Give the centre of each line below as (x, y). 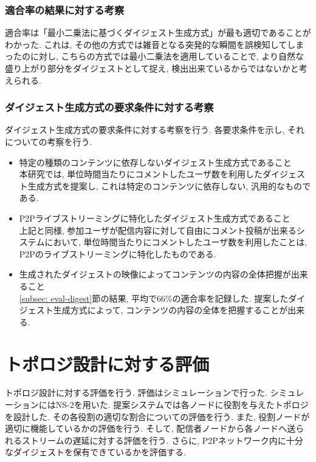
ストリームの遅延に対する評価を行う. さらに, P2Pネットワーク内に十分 (162, 440)
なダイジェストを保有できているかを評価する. (95, 452)
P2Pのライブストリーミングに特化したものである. (118, 253)
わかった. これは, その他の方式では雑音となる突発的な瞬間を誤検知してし (150, 44)
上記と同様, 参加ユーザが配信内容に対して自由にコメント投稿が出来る (158, 230)
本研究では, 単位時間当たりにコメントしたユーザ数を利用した (141, 174)
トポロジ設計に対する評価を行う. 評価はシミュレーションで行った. (136, 392)
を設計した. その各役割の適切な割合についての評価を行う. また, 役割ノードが (157, 416)
